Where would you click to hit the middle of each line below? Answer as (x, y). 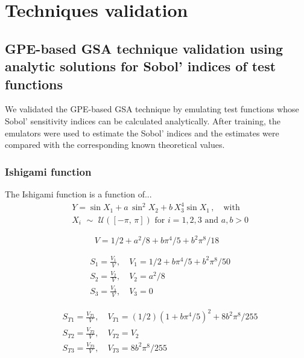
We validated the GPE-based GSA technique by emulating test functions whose (152, 109)
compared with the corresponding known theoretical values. (115, 145)
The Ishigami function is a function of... (78, 193)
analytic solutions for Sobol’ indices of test (141, 66)
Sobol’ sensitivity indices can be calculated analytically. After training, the (143, 120)
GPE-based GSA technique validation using (144, 48)
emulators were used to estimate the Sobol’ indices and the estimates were (142, 133)
